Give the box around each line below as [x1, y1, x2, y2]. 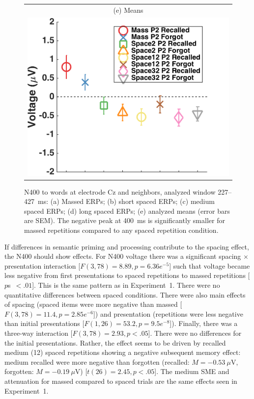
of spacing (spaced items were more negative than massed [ [4, 299, 182, 309]
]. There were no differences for [148, 327, 242, 338]
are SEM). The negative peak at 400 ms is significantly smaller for [24, 215, 225, 225]
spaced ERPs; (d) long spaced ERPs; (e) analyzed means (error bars [24, 205, 230, 216]
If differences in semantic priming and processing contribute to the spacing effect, [4, 241, 249, 251]
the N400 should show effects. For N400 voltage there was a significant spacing [4, 251, 241, 261]
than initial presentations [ [4, 318, 85, 328]
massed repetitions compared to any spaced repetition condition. [24, 225, 219, 235]
